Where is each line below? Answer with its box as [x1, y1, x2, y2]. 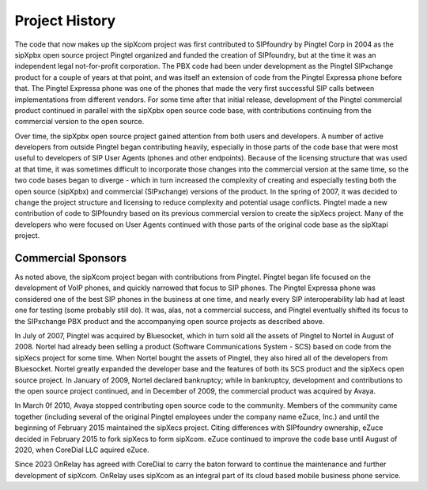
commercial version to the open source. [14, 117, 145, 126]
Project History [14, 12, 116, 29]
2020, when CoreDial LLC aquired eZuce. [14, 445, 149, 454]
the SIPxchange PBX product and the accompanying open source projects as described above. [14, 316, 325, 326]
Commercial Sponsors [14, 251, 127, 265]
